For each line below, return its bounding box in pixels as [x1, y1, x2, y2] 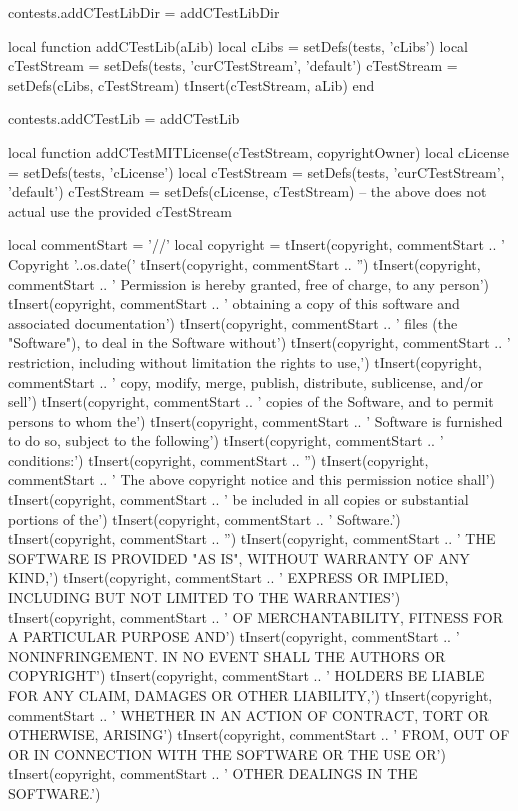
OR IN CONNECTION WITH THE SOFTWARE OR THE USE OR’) [8, 743, 446, 764]
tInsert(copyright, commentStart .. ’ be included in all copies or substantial [8, 489, 469, 510]
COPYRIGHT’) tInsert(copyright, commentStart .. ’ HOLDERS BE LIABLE [8, 665, 485, 686]
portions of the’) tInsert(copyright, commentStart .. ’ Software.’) [8, 508, 401, 529]
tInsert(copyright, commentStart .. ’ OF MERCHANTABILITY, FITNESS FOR [8, 606, 504, 627]
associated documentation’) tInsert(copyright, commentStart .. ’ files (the [8, 312, 458, 333]
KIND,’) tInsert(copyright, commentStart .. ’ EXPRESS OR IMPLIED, [8, 567, 449, 588]
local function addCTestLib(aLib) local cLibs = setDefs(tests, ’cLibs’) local [8, 35, 469, 56]
